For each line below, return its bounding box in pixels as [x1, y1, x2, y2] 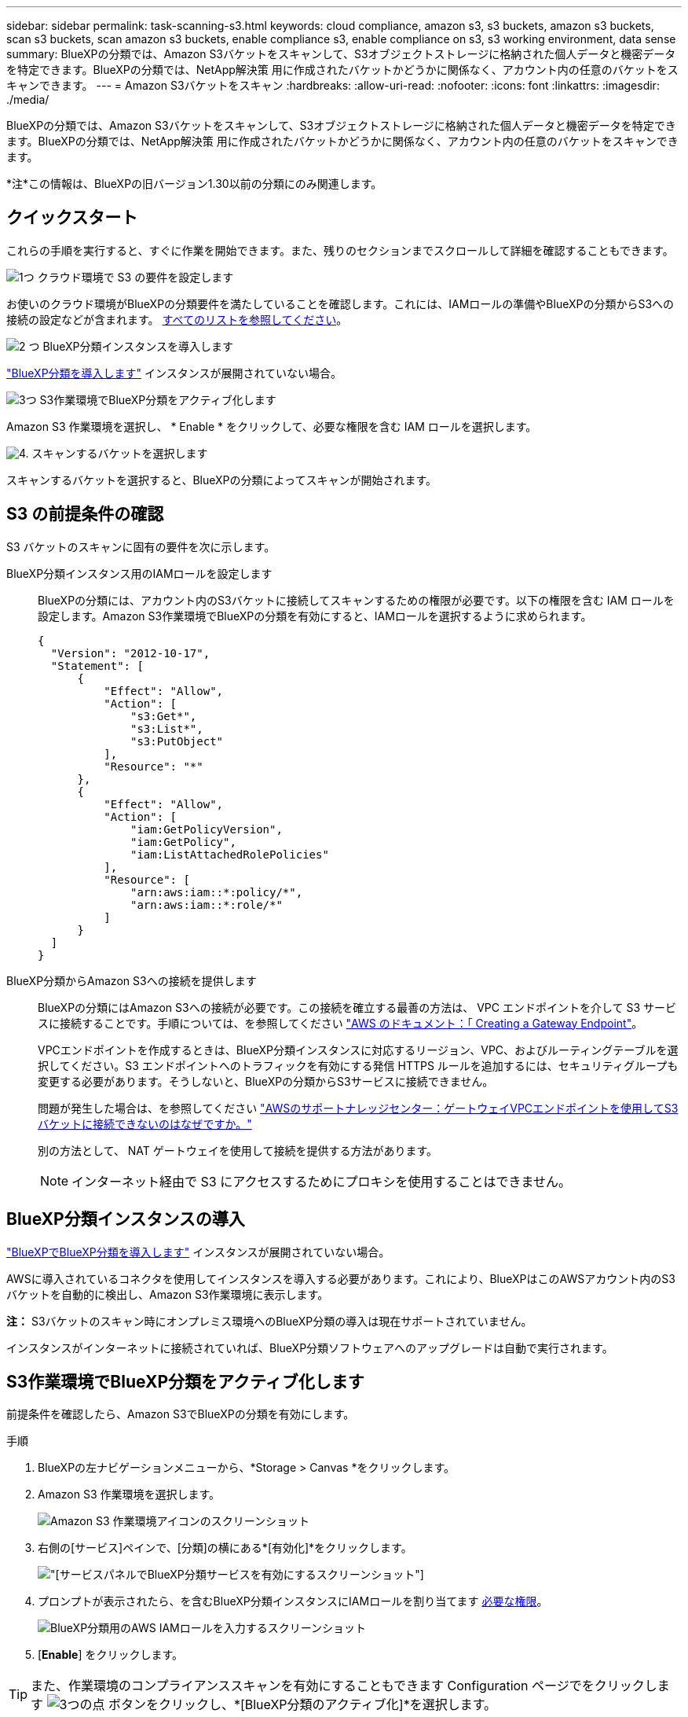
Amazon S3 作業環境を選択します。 [38, 1487, 221, 1502]
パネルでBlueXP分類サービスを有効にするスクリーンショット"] [103, 1568, 424, 1582]
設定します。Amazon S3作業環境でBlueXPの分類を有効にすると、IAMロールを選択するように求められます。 [38, 608, 592, 623]
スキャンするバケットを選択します [31, 446, 208, 460]
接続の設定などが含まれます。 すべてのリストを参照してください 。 [6, 312, 348, 326]
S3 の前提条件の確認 [6, 504, 164, 524]
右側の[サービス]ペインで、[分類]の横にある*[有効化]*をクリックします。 [38, 1541, 412, 1555]
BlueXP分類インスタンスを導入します [42, 339, 233, 353]
